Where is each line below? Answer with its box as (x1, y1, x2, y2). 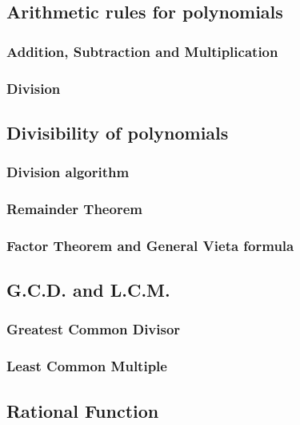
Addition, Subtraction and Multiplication (6, 41, 278, 61)
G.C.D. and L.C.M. (6, 277, 170, 302)
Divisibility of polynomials (6, 119, 229, 144)
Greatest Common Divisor (6, 319, 181, 339)
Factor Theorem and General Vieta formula (6, 235, 294, 255)
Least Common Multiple (6, 356, 167, 376)
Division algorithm (6, 162, 130, 182)
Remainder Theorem (6, 199, 142, 219)
